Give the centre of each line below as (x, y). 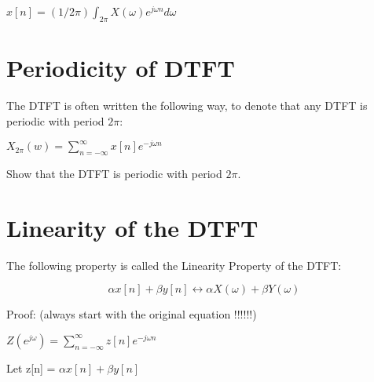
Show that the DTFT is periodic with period (114, 174)
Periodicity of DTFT (121, 68)
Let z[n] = (31, 367)
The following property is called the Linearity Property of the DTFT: (174, 265)
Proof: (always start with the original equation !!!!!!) (132, 314)
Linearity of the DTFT (132, 227)
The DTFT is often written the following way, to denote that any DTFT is (187, 105)
